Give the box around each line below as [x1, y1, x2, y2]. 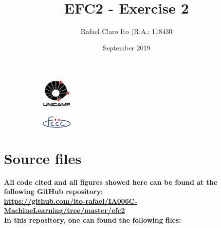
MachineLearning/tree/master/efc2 [4, 205, 125, 215]
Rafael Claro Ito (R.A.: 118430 [80, 26, 173, 36]
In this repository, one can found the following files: [4, 214, 181, 225]
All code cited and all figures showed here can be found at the [4, 177, 218, 187]
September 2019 [103, 42, 150, 52]
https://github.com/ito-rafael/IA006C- [4, 195, 137, 206]
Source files [4, 148, 82, 168]
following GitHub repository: [4, 186, 103, 196]
